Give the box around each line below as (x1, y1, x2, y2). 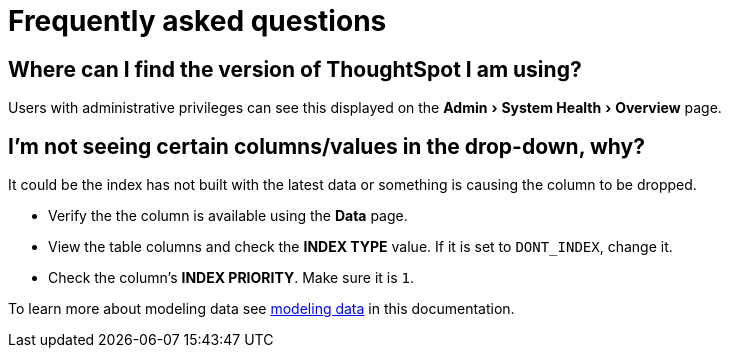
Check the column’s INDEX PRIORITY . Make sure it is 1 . (48, 269, 415, 287)
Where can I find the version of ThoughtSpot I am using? (8, 56, 582, 82)
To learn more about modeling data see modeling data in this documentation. (8, 300, 515, 318)
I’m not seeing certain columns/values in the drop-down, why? (8, 133, 645, 159)
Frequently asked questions (8, 4, 387, 38)
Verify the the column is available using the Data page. (48, 207, 408, 225)
